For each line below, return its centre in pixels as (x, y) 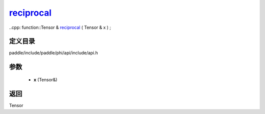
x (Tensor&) (45, 80)
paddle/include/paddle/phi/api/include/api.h (53, 53)
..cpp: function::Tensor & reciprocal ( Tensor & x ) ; (60, 27)
